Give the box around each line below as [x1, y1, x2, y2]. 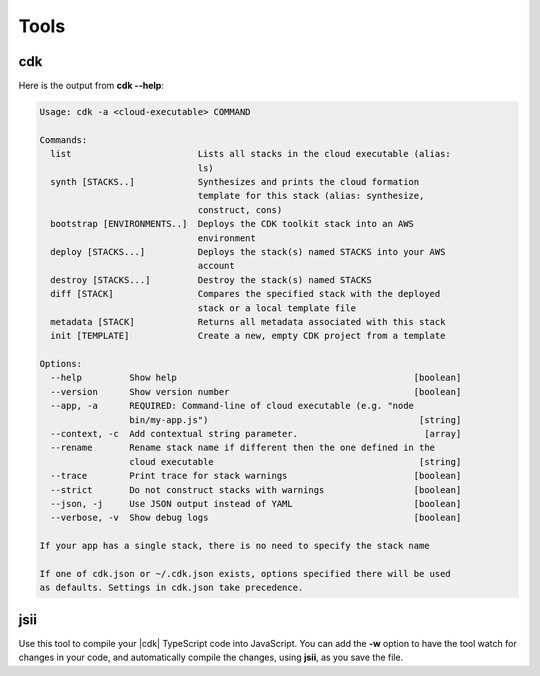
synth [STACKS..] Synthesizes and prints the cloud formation [50, 176, 420, 187]
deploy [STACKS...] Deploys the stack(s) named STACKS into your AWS [50, 246, 446, 257]
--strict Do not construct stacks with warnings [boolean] [50, 484, 462, 495]
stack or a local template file [197, 302, 357, 314]
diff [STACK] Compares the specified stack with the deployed [50, 288, 441, 300]
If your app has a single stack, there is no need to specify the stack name [39, 540, 430, 552]
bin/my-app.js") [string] [128, 414, 462, 425]
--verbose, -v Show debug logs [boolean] [50, 512, 462, 524]
